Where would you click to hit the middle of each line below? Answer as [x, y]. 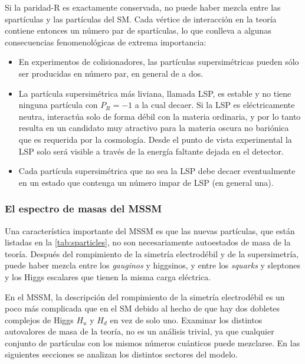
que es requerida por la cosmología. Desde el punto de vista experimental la [155, 139]
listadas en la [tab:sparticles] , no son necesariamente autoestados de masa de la [148, 242]
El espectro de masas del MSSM [83, 209]
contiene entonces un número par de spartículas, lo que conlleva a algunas [138, 30]
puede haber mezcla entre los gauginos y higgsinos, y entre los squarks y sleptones [152, 265]
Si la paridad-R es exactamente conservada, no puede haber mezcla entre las [143, 7]
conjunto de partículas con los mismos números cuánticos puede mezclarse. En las [152, 342]
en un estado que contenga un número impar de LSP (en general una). [146, 182]
